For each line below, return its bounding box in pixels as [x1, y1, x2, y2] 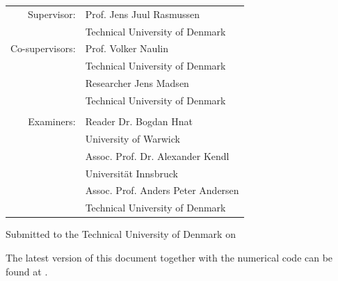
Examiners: [28, 114, 76, 129]
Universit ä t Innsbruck [85, 166, 178, 180]
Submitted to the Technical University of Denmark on [6, 227, 236, 241]
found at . [6, 264, 48, 278]
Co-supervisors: [10, 41, 76, 56]
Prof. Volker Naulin [85, 41, 168, 56]
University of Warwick [85, 131, 180, 145]
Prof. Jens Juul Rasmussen [85, 6, 200, 21]
